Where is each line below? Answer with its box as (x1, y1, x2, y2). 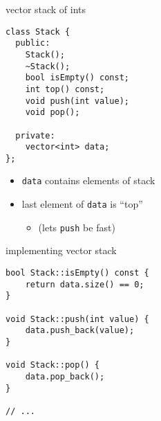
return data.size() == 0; (25, 279, 144, 289)
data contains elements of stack (21, 173, 155, 188)
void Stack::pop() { (6, 360, 100, 370)
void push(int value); (25, 96, 129, 106)
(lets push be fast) (38, 220, 115, 234)
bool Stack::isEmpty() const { (6, 268, 149, 278)
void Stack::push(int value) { (6, 314, 149, 324)
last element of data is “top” (21, 197, 143, 211)
